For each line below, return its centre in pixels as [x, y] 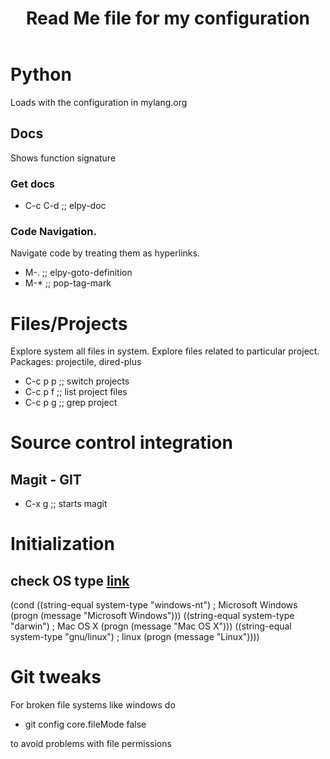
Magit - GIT [46, 479]
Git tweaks [56, 677]
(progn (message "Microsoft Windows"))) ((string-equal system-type [152, 616]
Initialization [62, 544]
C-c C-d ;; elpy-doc [65, 206]
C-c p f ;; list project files [76, 392]
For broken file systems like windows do [93, 705]
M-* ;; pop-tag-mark [68, 283]
